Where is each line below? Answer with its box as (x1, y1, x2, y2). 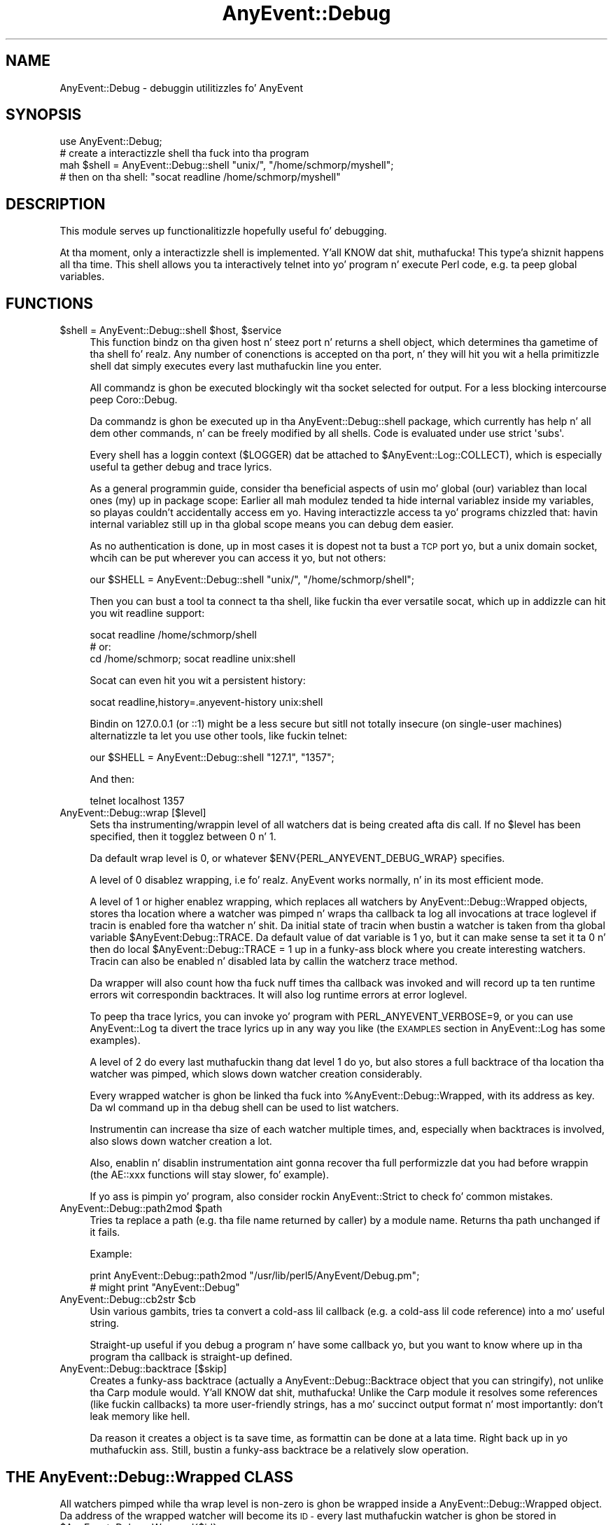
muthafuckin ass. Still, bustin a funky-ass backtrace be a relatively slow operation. (90, 1444, 469, 1456)
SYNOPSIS (6, 106, 82, 124)
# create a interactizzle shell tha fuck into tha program (59, 147, 309, 160)
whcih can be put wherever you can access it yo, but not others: (90, 552, 386, 564)
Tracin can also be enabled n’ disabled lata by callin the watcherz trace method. (90, 955, 458, 968)
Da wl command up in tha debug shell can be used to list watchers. (90, 1101, 399, 1114)
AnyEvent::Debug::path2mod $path (59, 1202, 223, 1215)
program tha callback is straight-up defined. (90, 1351, 293, 1363)
